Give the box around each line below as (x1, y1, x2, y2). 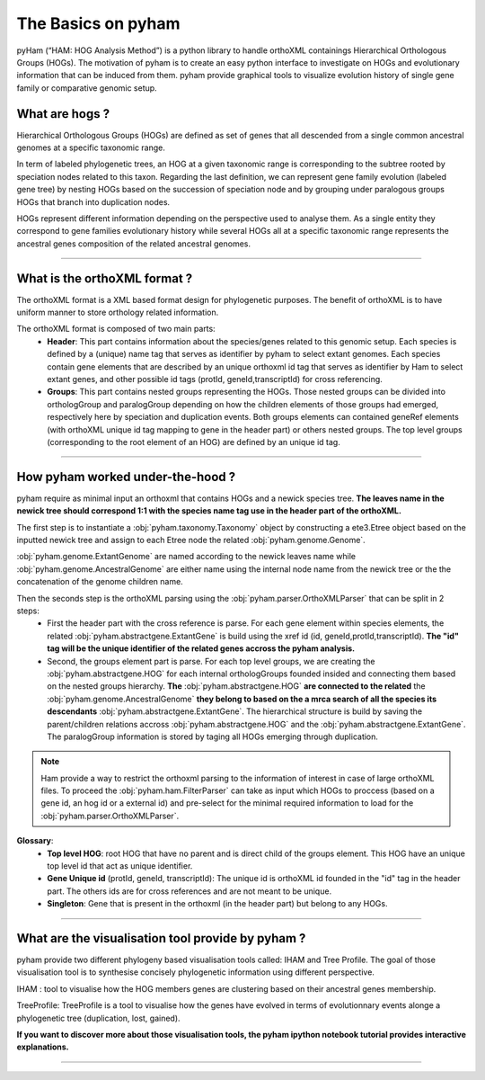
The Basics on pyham (16, 13, 181, 33)
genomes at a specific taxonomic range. (16, 142, 166, 153)
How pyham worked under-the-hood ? (16, 469, 236, 485)
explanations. (16, 1041, 69, 1052)
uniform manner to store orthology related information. (16, 307, 219, 318)
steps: (16, 605, 40, 616)
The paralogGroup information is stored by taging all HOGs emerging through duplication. (47, 731, 379, 742)
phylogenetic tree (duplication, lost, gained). (16, 1013, 181, 1023)
